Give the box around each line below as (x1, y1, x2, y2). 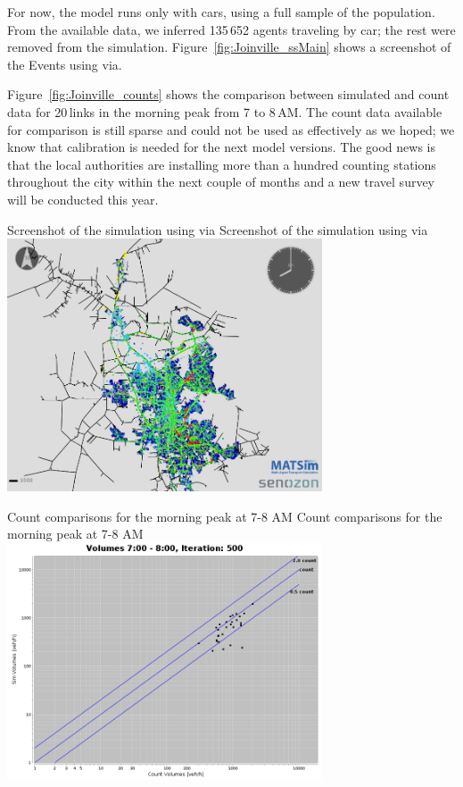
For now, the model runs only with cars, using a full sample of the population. (7, 3, 435, 21)
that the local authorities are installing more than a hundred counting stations (7, 155, 436, 173)
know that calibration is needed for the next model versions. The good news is (7, 138, 435, 156)
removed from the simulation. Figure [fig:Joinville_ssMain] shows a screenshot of (7, 38, 451, 56)
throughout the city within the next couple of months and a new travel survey (7, 172, 435, 191)
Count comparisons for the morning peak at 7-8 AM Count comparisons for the (7, 507, 442, 525)
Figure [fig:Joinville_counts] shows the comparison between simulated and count (7, 85, 450, 104)
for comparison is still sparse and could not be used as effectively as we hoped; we (7, 120, 455, 138)
